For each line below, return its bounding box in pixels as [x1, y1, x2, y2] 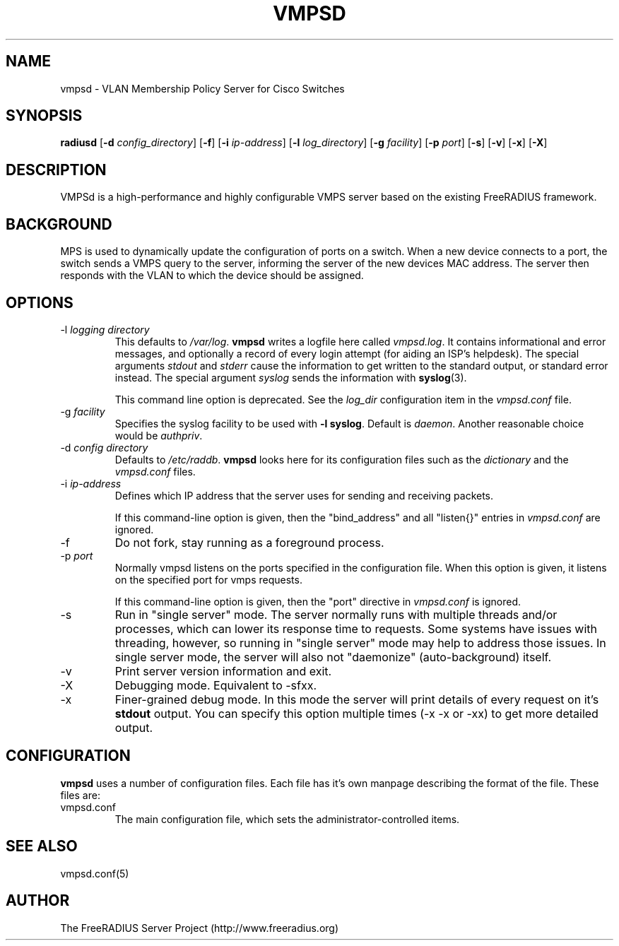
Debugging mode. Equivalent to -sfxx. [114, 678, 317, 692]
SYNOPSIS [6, 107, 83, 125]
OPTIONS [6, 293, 73, 312]
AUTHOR [6, 892, 70, 910]
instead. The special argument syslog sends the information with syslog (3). [114, 371, 467, 384]
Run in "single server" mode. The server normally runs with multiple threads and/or [114, 607, 558, 622]
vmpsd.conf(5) [60, 867, 129, 880]
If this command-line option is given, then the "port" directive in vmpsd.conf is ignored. [114, 595, 521, 608]
